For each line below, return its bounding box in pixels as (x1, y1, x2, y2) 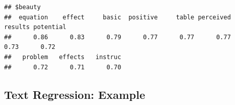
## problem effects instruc (4, 53, 122, 61)
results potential (4, 23, 66, 31)
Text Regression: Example (4, 86, 145, 102)
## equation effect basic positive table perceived (4, 13, 231, 21)
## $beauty (4, 4, 41, 11)
